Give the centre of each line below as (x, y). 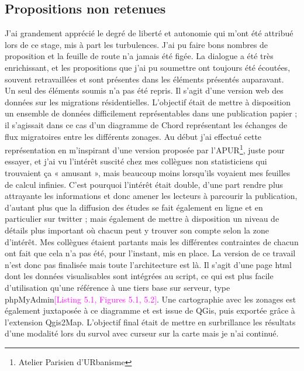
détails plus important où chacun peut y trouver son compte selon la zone (137, 230)
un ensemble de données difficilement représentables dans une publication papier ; (151, 113)
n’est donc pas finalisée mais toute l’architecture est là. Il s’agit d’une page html (148, 264)
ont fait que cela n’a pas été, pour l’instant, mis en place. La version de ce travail (150, 253)
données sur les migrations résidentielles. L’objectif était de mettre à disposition (148, 102)
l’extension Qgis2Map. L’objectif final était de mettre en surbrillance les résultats (150, 322)
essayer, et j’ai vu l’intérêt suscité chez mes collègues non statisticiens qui (136, 161)
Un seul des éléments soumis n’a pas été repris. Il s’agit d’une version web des (144, 90)
